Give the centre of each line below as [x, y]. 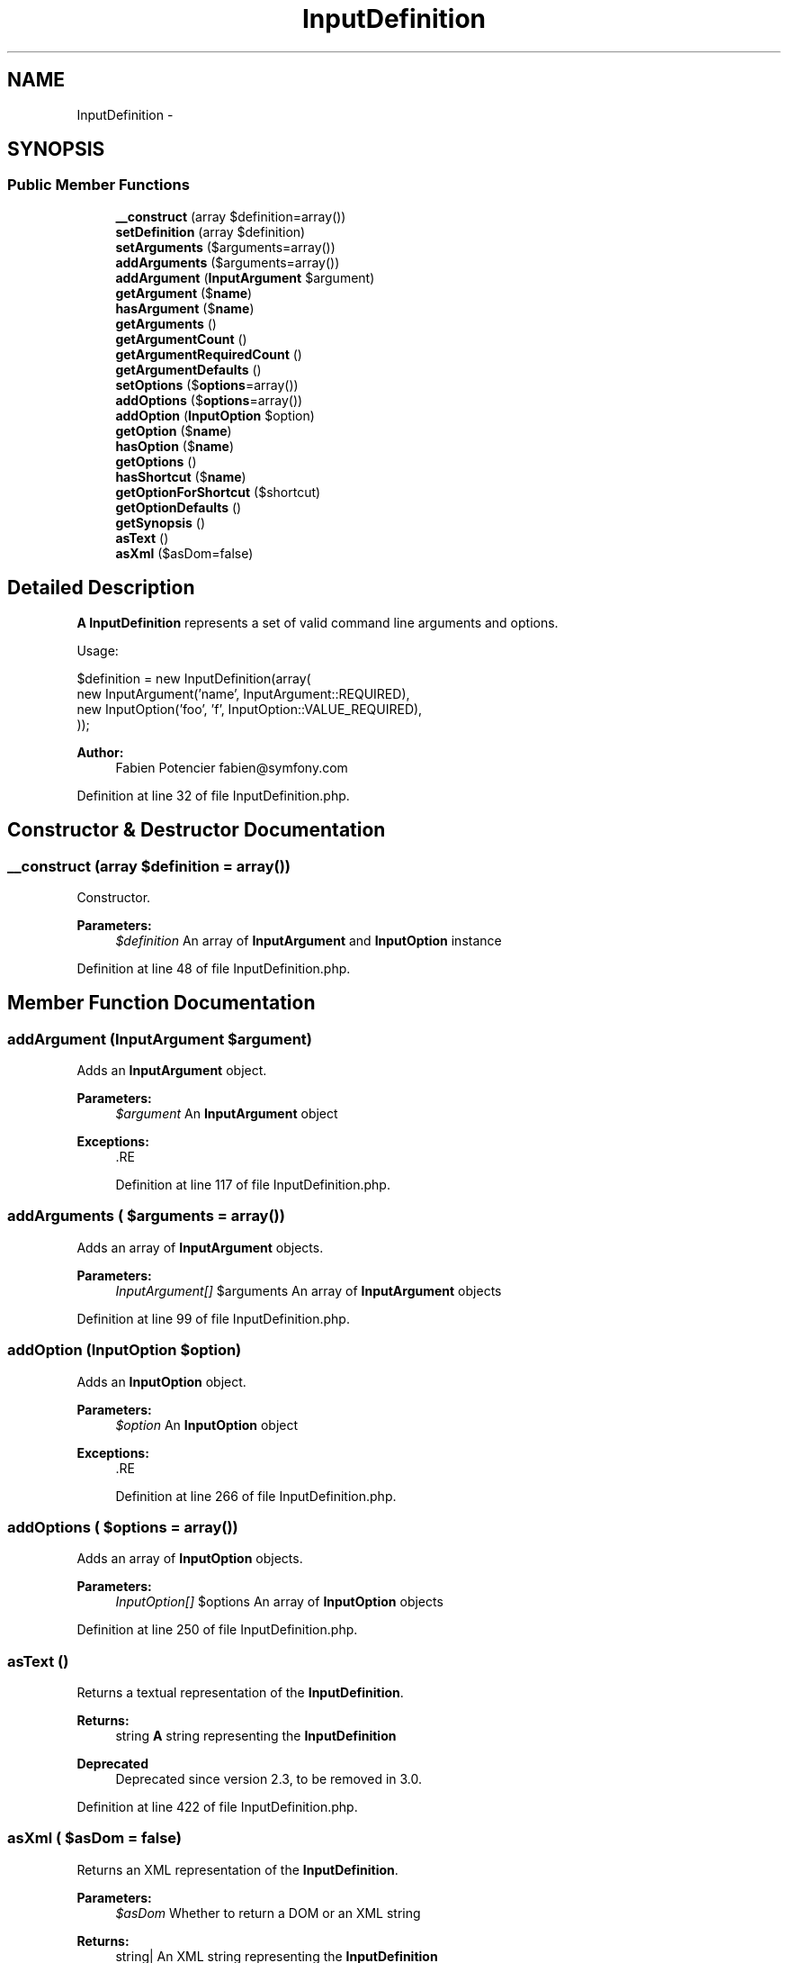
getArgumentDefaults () [188, 369]
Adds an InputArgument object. [172, 1071]
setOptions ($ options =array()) [207, 384]
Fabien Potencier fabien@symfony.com [232, 767]
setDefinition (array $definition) [210, 231]
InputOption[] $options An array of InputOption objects [279, 1602]
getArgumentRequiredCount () [209, 354]
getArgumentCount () [181, 339]
